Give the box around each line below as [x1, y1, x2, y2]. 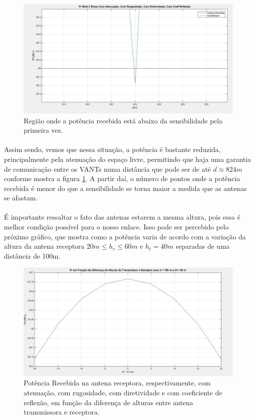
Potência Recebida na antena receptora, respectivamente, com [24, 378, 211, 388]
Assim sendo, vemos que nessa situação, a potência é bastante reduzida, [4, 144, 221, 154]
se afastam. [4, 192, 38, 203]
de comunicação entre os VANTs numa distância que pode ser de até [4, 163, 211, 174]
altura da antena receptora [4, 241, 85, 251]
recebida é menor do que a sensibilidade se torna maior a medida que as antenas [4, 183, 247, 193]
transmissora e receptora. [24, 407, 100, 417]
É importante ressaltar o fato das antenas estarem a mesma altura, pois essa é [4, 212, 240, 222]
